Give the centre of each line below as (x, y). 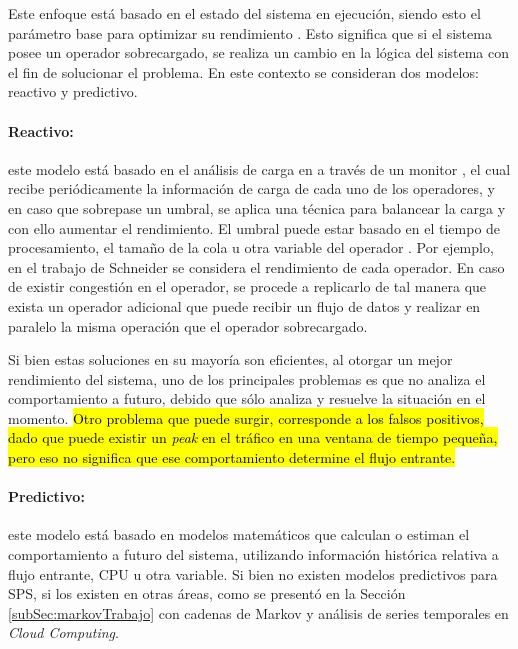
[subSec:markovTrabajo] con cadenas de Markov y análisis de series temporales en (258, 612)
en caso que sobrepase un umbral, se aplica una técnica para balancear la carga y (257, 207)
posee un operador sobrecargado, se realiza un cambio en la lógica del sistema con (259, 52)
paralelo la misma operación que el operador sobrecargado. (188, 325)
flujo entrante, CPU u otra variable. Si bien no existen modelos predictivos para (253, 573)
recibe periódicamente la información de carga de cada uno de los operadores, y (251, 188)
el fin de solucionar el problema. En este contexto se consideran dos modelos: (243, 71)
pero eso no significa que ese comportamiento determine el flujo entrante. (232, 457)
